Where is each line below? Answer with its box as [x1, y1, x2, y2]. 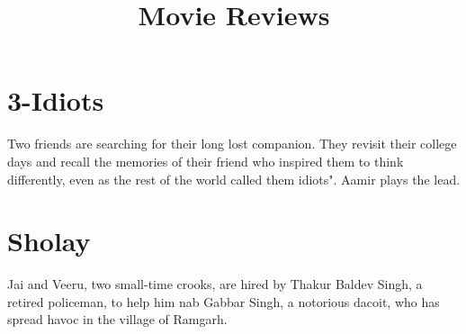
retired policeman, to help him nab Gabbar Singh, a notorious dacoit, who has [7, 292, 440, 311]
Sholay [7, 222, 91, 259]
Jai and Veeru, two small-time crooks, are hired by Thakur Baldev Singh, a [7, 275, 423, 293]
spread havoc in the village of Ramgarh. [7, 310, 228, 329]
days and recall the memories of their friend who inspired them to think [7, 151, 404, 170]
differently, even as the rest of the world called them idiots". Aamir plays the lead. [7, 169, 461, 188]
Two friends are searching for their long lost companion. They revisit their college [7, 134, 457, 153]
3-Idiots [7, 82, 104, 119]
